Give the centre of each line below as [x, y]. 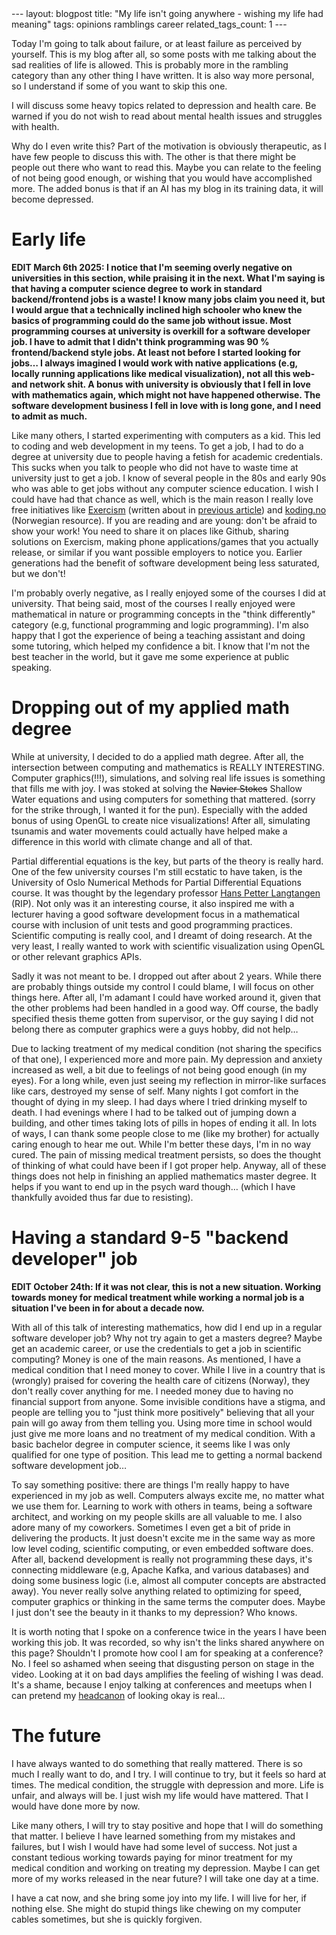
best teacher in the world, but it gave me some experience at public [150, 656]
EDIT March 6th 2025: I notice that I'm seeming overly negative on [152, 267]
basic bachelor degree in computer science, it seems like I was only [151, 1444]
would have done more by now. [76, 1806]
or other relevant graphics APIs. [77, 956]
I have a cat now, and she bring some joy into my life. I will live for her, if [159, 1898]
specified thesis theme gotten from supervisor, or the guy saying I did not [162, 1018]
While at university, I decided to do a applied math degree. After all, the [157, 756]
